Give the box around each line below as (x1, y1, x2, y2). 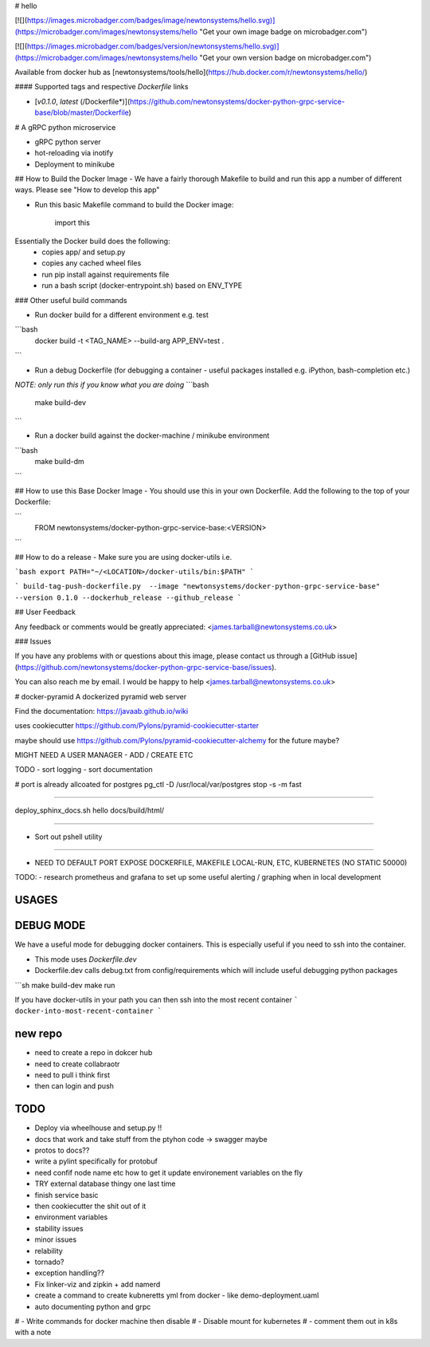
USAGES (14, 893, 58, 907)
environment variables (34, 1212, 108, 1222)
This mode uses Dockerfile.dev (34, 954, 137, 964)
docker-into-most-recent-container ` (14, 1006, 162, 1016)
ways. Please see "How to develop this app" (14, 185, 160, 195)
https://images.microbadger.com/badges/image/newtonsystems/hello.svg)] (26, 16, 276, 26)
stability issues (34, 1223, 84, 1233)
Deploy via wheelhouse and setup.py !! (34, 1123, 162, 1132)
